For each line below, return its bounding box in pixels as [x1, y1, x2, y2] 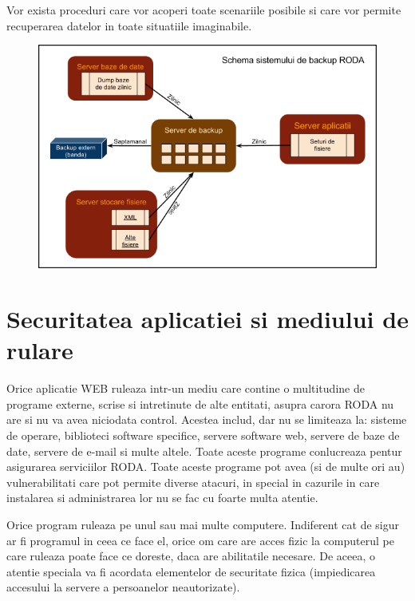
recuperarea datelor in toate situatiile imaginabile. [6, 17, 252, 34]
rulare [6, 334, 73, 366]
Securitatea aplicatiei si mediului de [6, 302, 409, 335]
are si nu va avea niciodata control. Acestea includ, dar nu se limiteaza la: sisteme [6, 411, 407, 428]
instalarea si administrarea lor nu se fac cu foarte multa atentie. [6, 489, 318, 506]
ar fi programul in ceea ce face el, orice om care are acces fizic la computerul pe [6, 532, 394, 548]
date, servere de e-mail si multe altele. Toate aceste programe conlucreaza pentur [6, 442, 402, 459]
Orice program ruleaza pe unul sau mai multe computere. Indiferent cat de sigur [6, 516, 399, 532]
